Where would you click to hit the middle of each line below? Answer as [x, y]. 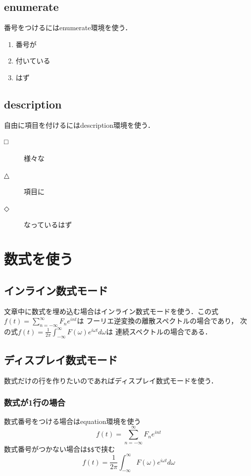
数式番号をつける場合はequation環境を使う [73, 421]
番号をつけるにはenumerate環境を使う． [68, 27]
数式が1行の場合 [35, 402]
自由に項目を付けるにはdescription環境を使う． [79, 125]
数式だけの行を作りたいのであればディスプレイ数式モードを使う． [111, 380]
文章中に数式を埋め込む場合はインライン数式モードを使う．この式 [111, 311]
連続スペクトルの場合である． [163, 331]
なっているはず [48, 225]
